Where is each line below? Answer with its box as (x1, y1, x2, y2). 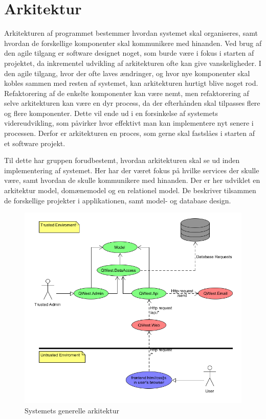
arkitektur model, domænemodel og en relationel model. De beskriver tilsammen (4, 185, 256, 196)
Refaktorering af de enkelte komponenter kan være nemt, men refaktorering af (4, 87, 249, 98)
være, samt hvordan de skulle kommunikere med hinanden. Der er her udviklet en (4, 175, 260, 185)
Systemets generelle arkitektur (25, 405, 119, 415)
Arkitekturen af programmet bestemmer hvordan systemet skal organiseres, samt (4, 28, 258, 38)
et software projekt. (4, 137, 65, 148)
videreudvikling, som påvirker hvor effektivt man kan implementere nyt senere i (4, 118, 254, 128)
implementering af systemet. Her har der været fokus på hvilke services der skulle (4, 165, 259, 175)
